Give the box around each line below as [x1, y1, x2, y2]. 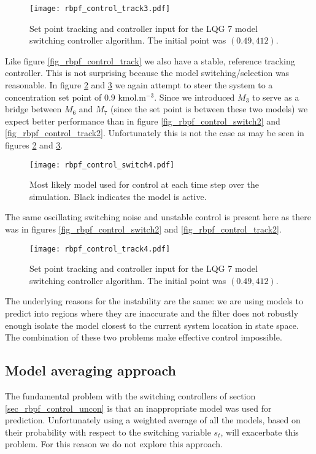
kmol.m [118, 90, 146, 103]
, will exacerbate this [220, 425, 299, 438]
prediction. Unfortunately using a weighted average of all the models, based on [5, 414, 301, 426]
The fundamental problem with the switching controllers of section [5, 390, 256, 402]
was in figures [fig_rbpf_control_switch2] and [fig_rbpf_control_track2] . [5, 223, 282, 236]
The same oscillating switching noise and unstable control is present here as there [5, 210, 311, 223]
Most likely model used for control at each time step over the [29, 178, 260, 191]
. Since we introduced [154, 90, 235, 103]
